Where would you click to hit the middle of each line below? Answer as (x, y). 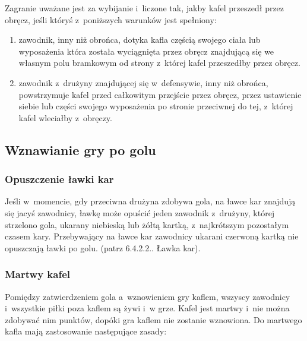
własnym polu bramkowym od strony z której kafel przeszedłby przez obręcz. (159, 63)
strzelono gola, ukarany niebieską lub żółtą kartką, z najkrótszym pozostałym (147, 224)
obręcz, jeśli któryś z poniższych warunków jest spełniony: (111, 19)
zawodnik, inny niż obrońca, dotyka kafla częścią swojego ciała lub (140, 40)
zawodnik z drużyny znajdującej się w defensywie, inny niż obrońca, (143, 82)
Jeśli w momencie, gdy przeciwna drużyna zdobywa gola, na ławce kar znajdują (150, 201)
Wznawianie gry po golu (80, 149)
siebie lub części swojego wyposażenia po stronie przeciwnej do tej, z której (156, 106)
